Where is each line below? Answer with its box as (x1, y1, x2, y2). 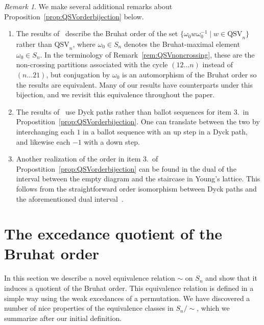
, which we (197, 303, 230, 313)
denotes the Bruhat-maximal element (124, 38, 240, 49)
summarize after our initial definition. (4, 312, 122, 323)
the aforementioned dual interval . (16, 193, 124, 204)
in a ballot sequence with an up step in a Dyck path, (83, 126, 248, 137)
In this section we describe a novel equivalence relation (4, 273, 175, 283)
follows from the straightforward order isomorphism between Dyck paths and (16, 183, 257, 194)
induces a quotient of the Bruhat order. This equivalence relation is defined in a (4, 283, 254, 293)
